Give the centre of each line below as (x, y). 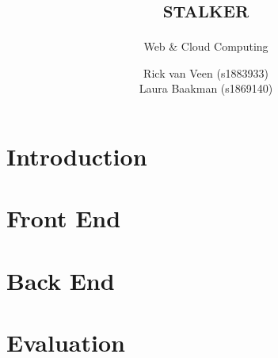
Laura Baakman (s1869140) (206, 88)
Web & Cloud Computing (206, 46)
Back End (61, 280)
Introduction (77, 156)
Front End (64, 218)
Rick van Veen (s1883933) (206, 72)
